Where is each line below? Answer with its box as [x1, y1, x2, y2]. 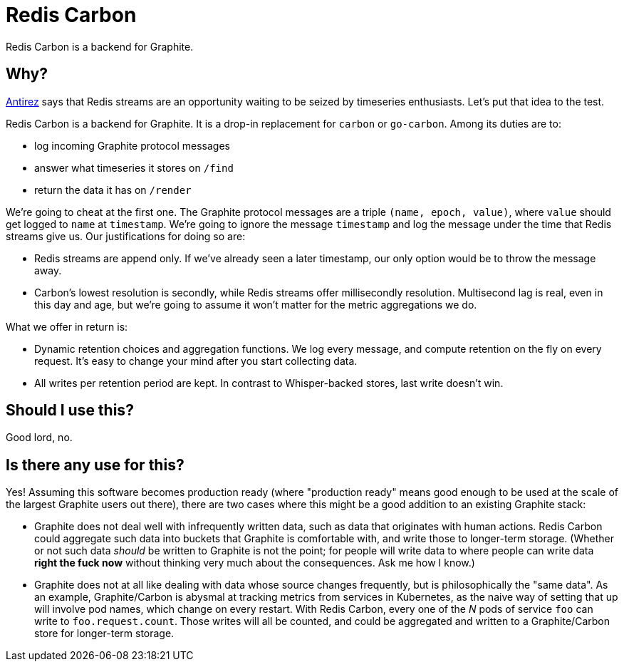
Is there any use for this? [6, 455, 184, 474]
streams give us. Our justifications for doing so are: [6, 229, 246, 242]
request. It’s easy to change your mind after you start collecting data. [34, 354, 358, 367]
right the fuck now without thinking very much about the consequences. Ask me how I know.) [34, 557, 475, 569]
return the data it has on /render [34, 183, 192, 196]
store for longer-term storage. [34, 627, 175, 640]
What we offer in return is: [6, 320, 128, 333]
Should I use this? [6, 401, 134, 420]
